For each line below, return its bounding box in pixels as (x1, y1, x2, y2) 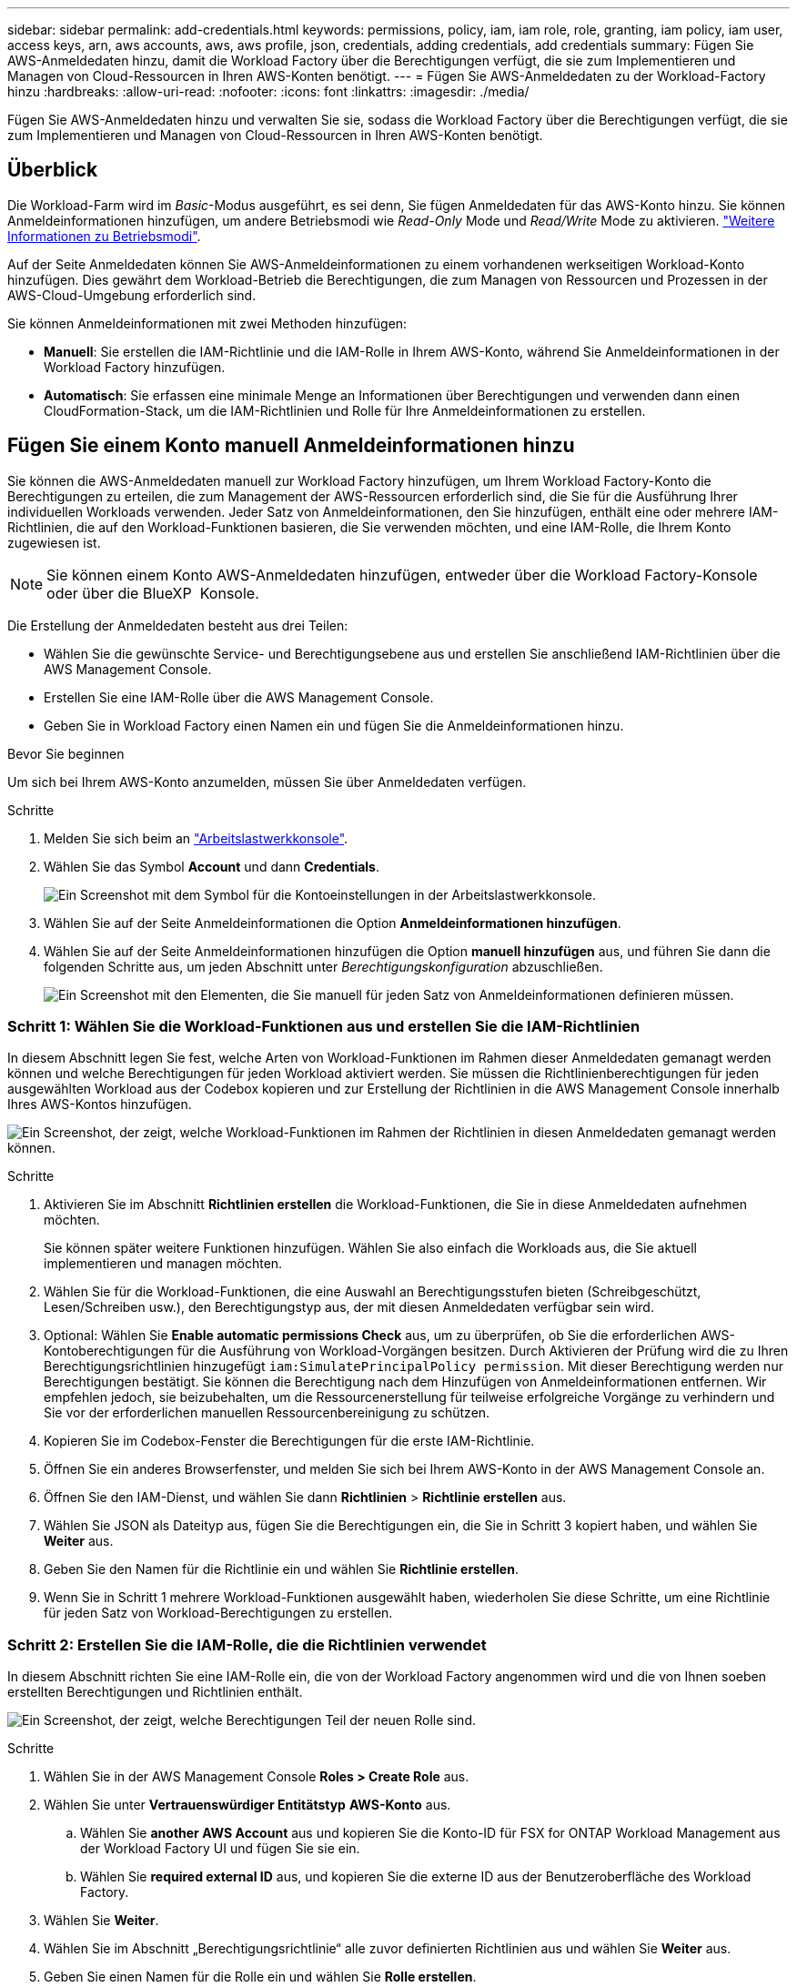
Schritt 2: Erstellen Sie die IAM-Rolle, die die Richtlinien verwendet (7, 1635, 487, 1654)
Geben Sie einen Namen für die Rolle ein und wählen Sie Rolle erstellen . (44, 1969, 477, 1985)
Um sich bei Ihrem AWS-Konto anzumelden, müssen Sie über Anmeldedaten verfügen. (7, 773, 527, 790)
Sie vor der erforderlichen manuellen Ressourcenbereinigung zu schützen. (44, 1405, 490, 1421)
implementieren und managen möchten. (44, 1256, 283, 1272)
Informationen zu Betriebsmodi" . (7, 227, 201, 244)
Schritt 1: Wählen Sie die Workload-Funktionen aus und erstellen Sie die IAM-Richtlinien (7, 1017, 641, 1036)
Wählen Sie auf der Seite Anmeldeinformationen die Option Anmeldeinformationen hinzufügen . (44, 914, 621, 931)
